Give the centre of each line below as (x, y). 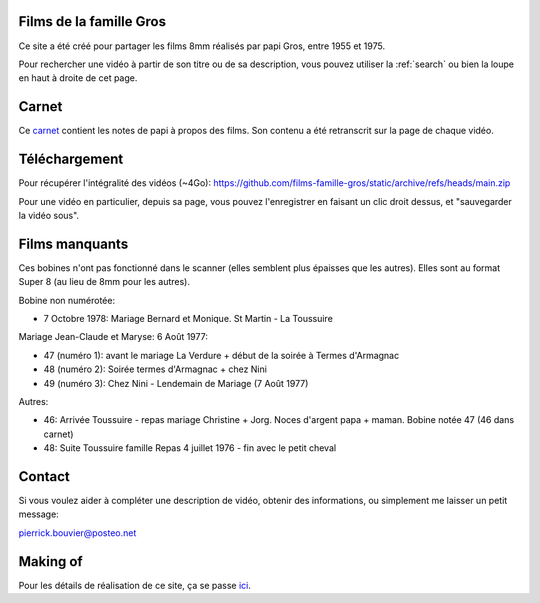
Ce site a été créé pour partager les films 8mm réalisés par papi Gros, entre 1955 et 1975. (201, 46)
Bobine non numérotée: (66, 300)
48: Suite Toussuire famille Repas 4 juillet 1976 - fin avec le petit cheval (190, 448)
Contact (44, 476)
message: (38, 514)
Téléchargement (71, 159)
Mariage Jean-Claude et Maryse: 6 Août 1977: (113, 337)
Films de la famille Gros (92, 21)
